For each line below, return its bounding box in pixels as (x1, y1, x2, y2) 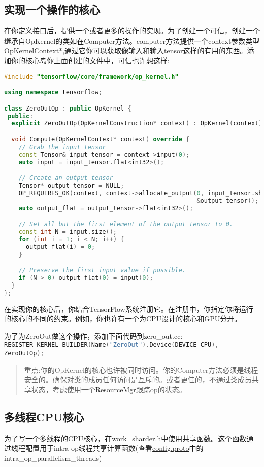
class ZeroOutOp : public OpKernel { (4, 104, 131, 112)
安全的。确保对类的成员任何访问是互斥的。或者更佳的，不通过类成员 (24, 374, 252, 385)
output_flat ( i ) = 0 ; (25, 243, 95, 250)
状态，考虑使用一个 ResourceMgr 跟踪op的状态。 (31, 384, 186, 394)
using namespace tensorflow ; (4, 89, 103, 96)
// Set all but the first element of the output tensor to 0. (18, 221, 234, 228)
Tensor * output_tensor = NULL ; (18, 182, 124, 189)
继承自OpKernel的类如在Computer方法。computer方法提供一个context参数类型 (4, 35, 260, 46)
